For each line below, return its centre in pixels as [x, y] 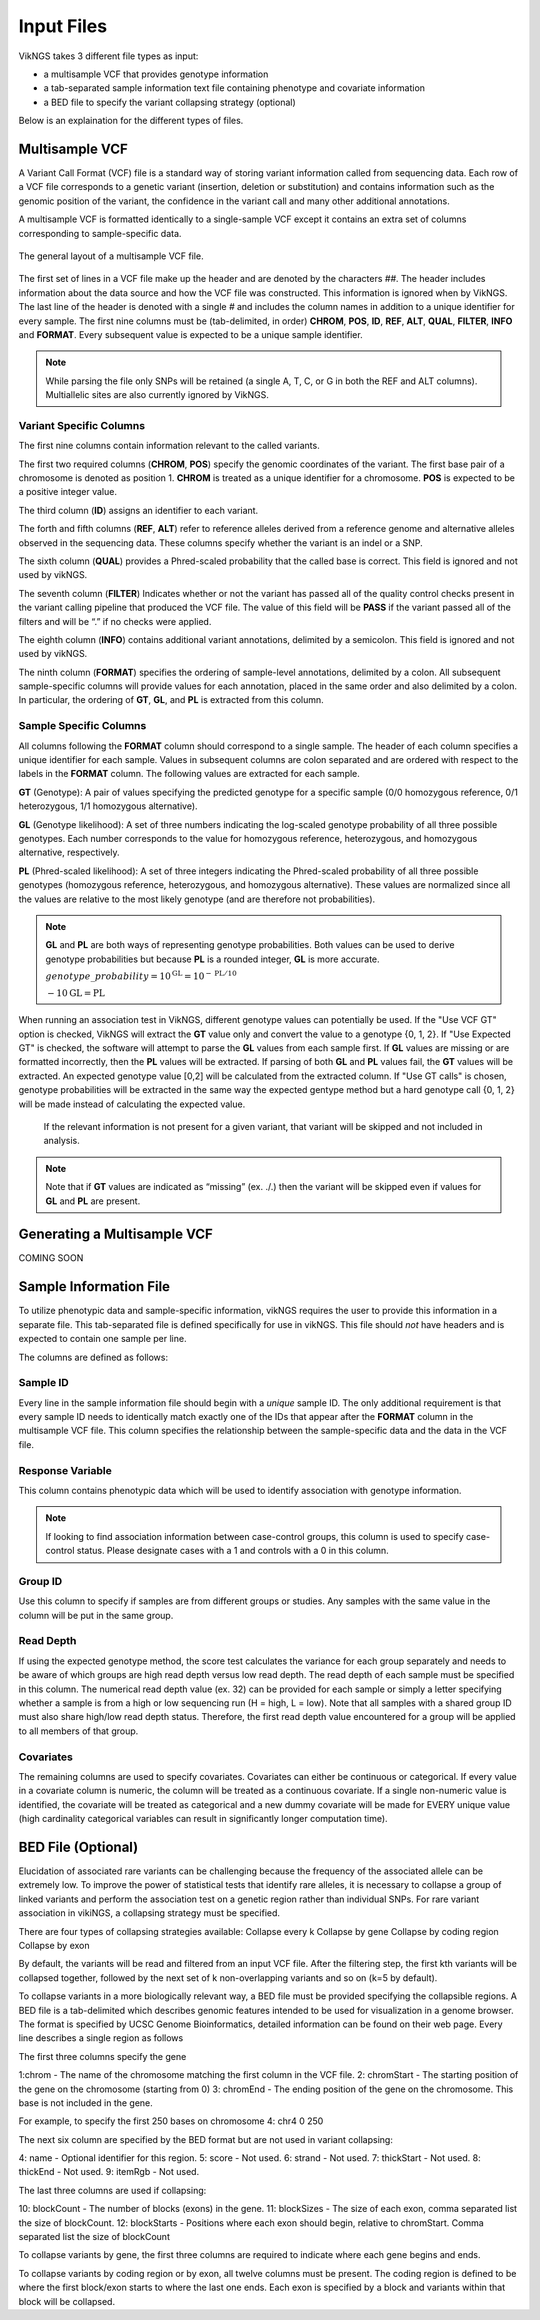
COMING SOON [51, 1258]
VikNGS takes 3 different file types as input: [108, 56]
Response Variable [65, 1470]
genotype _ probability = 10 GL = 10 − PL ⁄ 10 [141, 975]
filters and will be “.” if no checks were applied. [115, 621]
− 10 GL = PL [75, 993]
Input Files [63, 26]
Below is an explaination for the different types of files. [131, 121]
